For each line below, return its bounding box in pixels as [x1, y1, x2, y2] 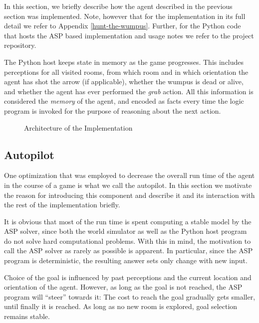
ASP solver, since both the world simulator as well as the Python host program [4, 226, 247, 236]
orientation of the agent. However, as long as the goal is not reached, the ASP [4, 282, 243, 292]
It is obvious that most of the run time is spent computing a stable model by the [4, 216, 252, 226]
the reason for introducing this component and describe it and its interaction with [4, 189, 255, 200]
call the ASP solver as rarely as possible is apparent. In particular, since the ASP [4, 245, 253, 256]
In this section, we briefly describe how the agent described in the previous [4, 1, 233, 11]
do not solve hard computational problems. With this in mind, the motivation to [4, 235, 251, 246]
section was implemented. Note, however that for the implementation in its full [4, 10, 246, 21]
